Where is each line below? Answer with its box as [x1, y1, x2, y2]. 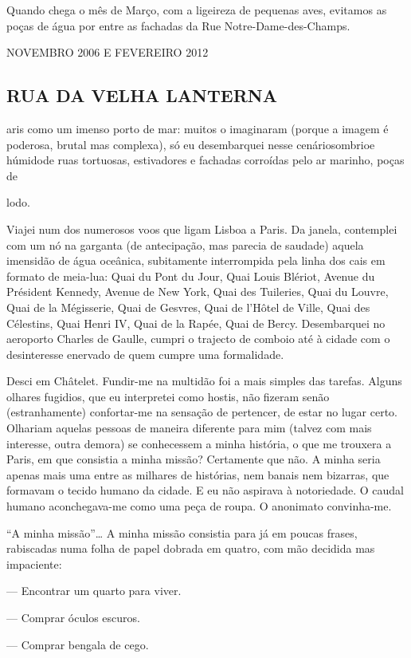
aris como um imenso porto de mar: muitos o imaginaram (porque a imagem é [6, 120, 389, 136]
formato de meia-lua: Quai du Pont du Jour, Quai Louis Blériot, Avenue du [6, 267, 375, 284]
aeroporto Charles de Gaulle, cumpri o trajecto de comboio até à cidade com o [6, 330, 390, 347]
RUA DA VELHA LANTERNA [6, 83, 277, 108]
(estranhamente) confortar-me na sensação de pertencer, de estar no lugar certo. [6, 404, 397, 420]
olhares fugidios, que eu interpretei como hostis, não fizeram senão [6, 388, 330, 404]
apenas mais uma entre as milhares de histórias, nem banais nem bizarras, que [6, 466, 389, 483]
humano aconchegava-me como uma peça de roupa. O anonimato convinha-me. [6, 498, 392, 514]
